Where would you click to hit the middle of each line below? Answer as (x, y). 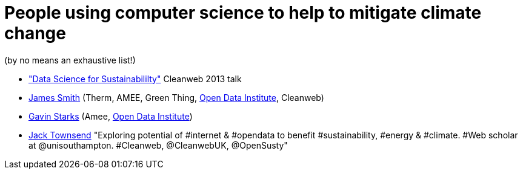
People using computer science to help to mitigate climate (243, 13)
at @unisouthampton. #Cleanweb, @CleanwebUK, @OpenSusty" (158, 145)
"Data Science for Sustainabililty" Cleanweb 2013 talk (135, 79)
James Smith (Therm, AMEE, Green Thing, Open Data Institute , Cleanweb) (176, 97)
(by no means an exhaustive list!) (70, 60)
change (35, 33)
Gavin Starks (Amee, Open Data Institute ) (111, 116)
